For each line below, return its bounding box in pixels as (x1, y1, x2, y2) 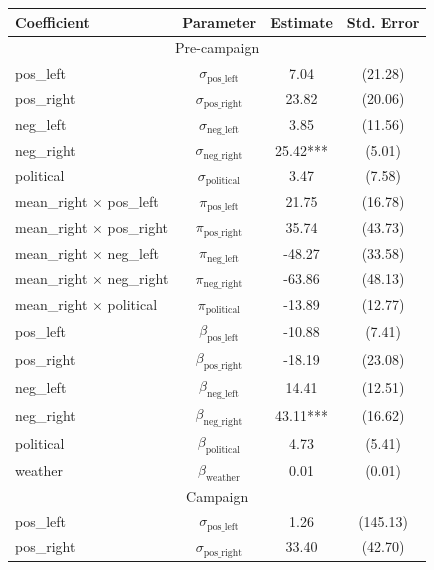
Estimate (270, 11, 333, 32)
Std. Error (346, 11, 420, 32)
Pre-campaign (175, 37, 260, 58)
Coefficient (15, 11, 90, 32)
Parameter (182, 11, 257, 32)
